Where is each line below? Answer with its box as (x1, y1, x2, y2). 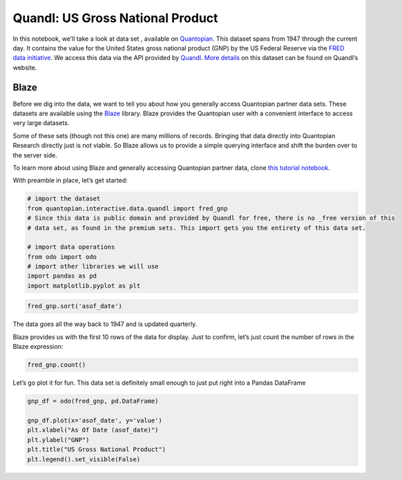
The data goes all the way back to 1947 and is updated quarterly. (12, 320, 198, 328)
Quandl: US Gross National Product (12, 10, 218, 26)
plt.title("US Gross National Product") (27, 445, 166, 454)
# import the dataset (27, 195, 101, 203)
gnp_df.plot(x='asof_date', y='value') (27, 416, 162, 424)
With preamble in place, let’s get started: (12, 176, 128, 184)
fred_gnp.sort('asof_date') (27, 303, 122, 310)
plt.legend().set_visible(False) (27, 455, 141, 463)
